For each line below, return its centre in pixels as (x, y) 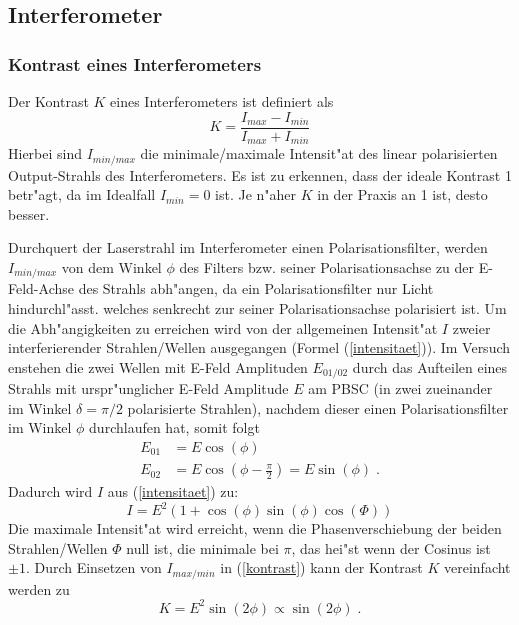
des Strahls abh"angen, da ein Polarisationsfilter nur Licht (256, 288)
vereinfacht (477, 567)
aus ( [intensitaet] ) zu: (173, 491)
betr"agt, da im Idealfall (82, 194)
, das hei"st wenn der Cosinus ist (391, 547)
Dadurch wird (50, 491)
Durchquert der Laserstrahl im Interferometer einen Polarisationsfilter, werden (248, 247)
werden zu (39, 588)
